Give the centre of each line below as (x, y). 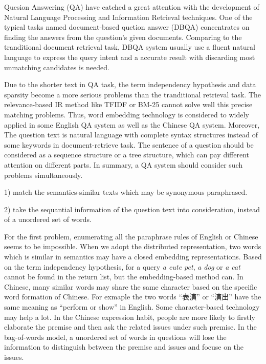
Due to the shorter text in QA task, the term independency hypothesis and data (130, 84)
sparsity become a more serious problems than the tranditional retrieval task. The (132, 94)
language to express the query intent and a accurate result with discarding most (130, 57)
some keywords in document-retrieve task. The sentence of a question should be (129, 144)
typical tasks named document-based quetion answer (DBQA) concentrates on (127, 27)
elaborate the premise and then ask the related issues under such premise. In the (130, 327)
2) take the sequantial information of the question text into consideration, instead (132, 209)
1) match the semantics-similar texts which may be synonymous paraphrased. (126, 192)
